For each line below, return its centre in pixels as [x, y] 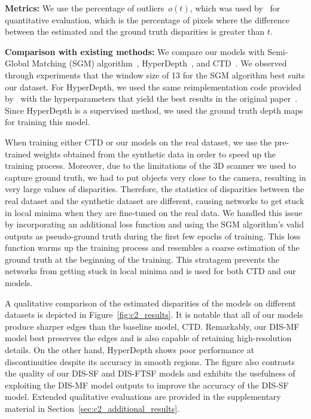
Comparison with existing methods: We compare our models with [135, 51]
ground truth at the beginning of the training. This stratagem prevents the [142, 259]
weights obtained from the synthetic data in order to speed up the [155, 154]
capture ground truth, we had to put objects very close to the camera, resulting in [155, 177]
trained [18, 154]
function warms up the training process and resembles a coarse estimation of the [152, 248]
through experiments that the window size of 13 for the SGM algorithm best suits [155, 75]
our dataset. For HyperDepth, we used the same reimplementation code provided [153, 86]
